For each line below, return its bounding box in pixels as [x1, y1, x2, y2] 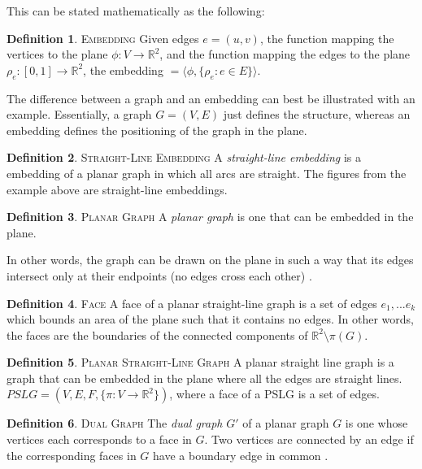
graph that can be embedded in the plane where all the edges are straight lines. [7, 369, 402, 386]
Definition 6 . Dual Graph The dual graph [7, 415, 223, 432]
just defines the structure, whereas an [223, 106, 411, 123]
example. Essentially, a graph [7, 106, 152, 123]
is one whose [345, 415, 408, 432]
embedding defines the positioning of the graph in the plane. [7, 121, 307, 138]
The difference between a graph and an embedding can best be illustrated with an [7, 89, 415, 106]
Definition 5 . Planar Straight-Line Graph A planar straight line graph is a [7, 354, 394, 371]
